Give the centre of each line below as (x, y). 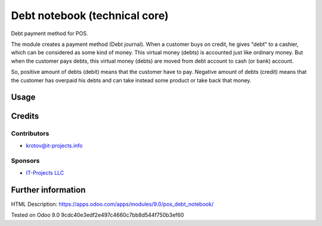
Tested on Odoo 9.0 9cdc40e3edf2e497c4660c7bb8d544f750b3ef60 (97, 215)
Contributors (30, 134)
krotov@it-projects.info (54, 145)
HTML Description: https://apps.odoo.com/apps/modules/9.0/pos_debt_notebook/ (112, 204)
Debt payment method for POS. (50, 33)
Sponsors (25, 161)
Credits (25, 116)
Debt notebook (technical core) (90, 16)
